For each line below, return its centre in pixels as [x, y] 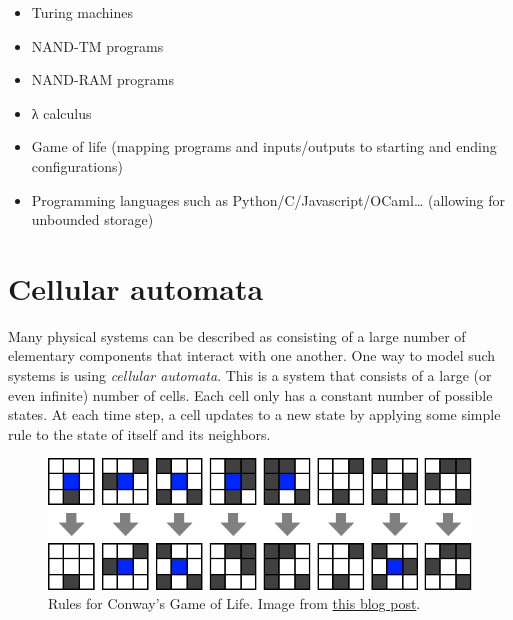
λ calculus [61, 112]
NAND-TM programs [97, 45]
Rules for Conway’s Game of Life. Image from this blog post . [234, 603]
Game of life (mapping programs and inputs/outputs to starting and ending [264, 146]
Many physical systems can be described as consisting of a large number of [237, 335]
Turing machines [82, 12]
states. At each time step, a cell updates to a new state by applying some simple [254, 414]
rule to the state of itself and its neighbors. [139, 433]
